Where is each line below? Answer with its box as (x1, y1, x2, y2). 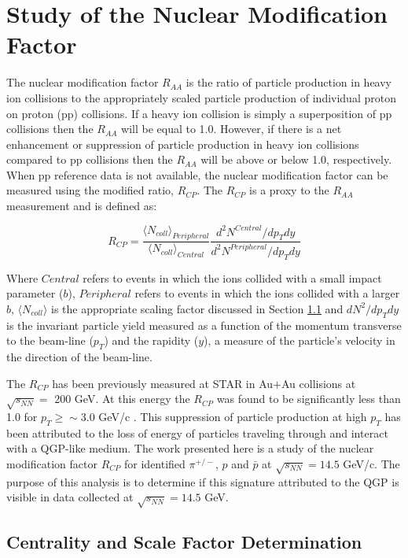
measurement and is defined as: (6, 198, 157, 214)
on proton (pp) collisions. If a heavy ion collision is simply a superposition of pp (6, 105, 392, 121)
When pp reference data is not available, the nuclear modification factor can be (6, 166, 388, 183)
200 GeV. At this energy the (54, 390, 190, 407)
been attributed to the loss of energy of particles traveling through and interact (6, 424, 388, 441)
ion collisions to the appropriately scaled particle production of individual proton (6, 89, 396, 105)
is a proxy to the (249, 182, 329, 198)
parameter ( (6, 285, 64, 301)
